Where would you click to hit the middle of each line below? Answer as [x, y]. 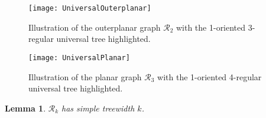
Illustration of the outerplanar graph [95, 27]
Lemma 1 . [25, 108]
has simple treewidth [98, 108]
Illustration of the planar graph [85, 76]
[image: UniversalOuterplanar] [90, 8]
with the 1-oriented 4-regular [210, 76]
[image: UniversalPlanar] [79, 58]
